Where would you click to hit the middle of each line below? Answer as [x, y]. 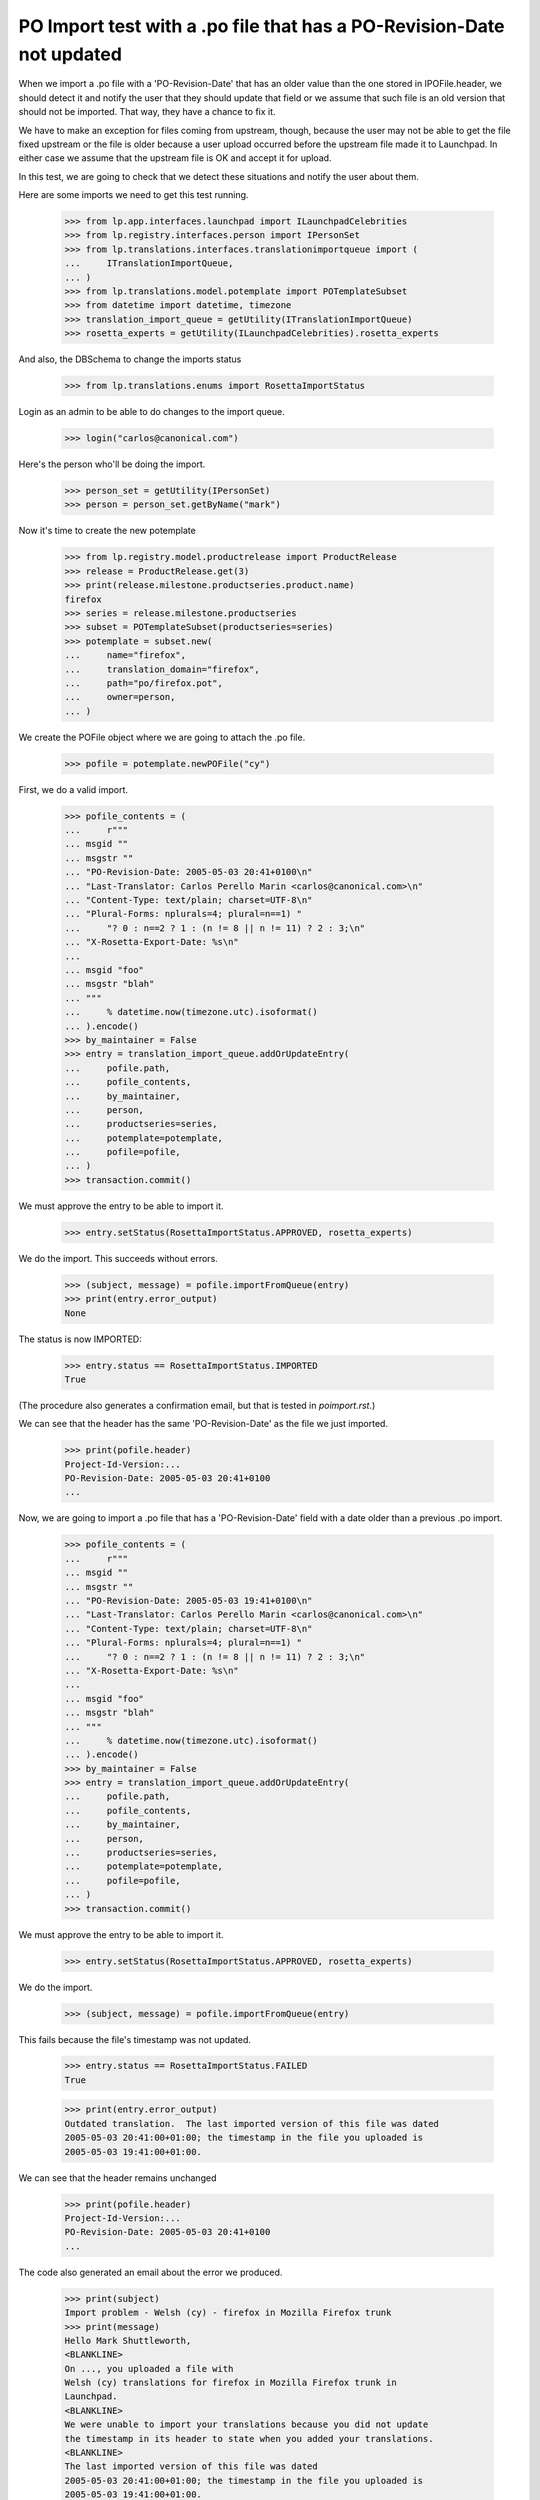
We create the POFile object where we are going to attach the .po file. [162, 737]
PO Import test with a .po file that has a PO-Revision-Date [261, 26]
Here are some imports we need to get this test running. [133, 195]
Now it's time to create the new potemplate [107, 531]
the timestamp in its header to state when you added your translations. [249, 2438]
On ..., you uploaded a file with [149, 2368]
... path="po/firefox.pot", [144, 683]
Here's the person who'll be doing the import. [112, 464]
